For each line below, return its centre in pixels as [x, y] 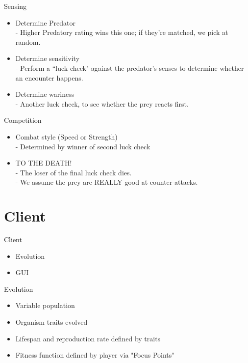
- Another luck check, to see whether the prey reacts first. [102, 103]
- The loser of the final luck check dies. [74, 172]
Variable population [45, 305]
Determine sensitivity [48, 58]
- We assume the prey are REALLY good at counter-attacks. [107, 182]
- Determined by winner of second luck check [83, 146]
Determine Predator [46, 22]
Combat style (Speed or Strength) [66, 136]
